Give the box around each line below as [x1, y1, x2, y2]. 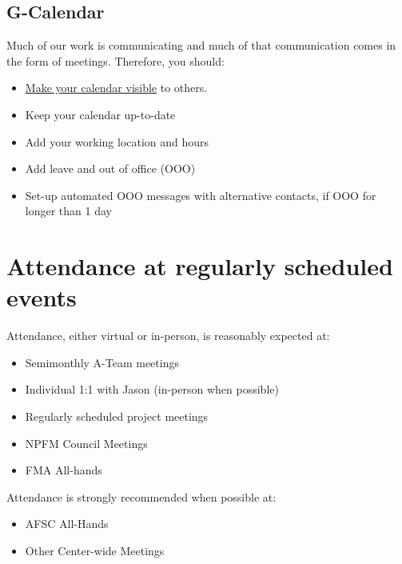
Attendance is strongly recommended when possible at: [6, 488, 277, 505]
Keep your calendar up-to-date [25, 106, 176, 122]
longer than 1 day [25, 202, 112, 219]
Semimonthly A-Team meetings [25, 354, 179, 370]
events [6, 281, 77, 314]
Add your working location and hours [25, 133, 209, 150]
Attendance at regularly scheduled [6, 250, 393, 282]
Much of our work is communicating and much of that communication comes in [6, 37, 396, 54]
